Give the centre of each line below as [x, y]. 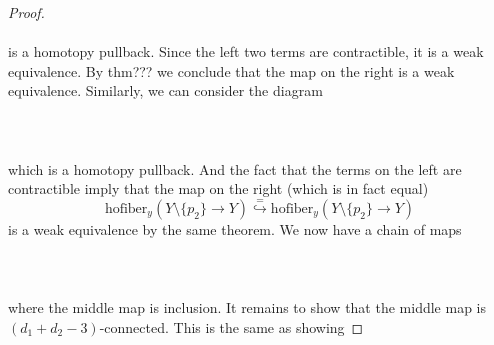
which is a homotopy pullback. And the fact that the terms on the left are [235, 168]
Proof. [26, 12]
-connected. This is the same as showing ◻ [231, 326]
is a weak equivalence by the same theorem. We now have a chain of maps [235, 228]
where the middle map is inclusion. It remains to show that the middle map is [247, 307]
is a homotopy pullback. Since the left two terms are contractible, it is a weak [246, 51]
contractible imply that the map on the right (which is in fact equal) [218, 188]
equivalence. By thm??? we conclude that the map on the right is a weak [231, 70]
